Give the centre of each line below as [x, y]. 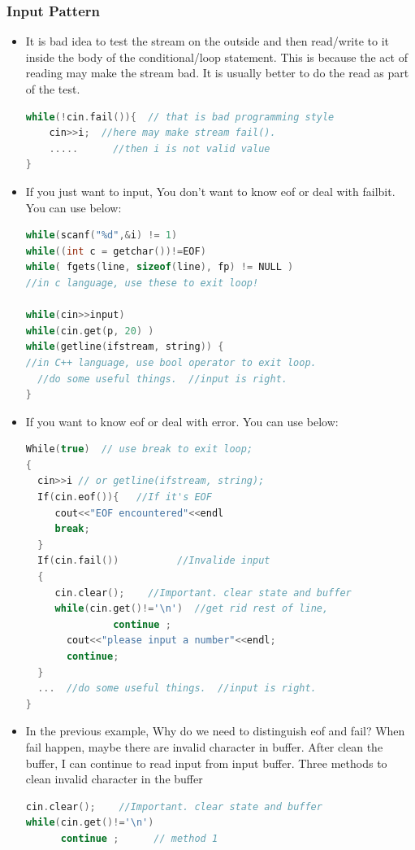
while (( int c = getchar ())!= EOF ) [116, 251]
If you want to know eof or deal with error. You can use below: [182, 421]
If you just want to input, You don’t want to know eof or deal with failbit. [210, 191]
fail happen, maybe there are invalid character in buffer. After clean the [204, 746]
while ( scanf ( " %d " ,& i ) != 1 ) [102, 235]
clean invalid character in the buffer [114, 779]
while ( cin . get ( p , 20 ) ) [90, 331]
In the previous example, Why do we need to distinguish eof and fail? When [215, 731]
